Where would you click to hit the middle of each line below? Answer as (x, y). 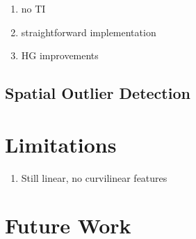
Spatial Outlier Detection (98, 93)
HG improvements (60, 55)
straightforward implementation (89, 32)
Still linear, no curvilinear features (94, 177)
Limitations (61, 144)
